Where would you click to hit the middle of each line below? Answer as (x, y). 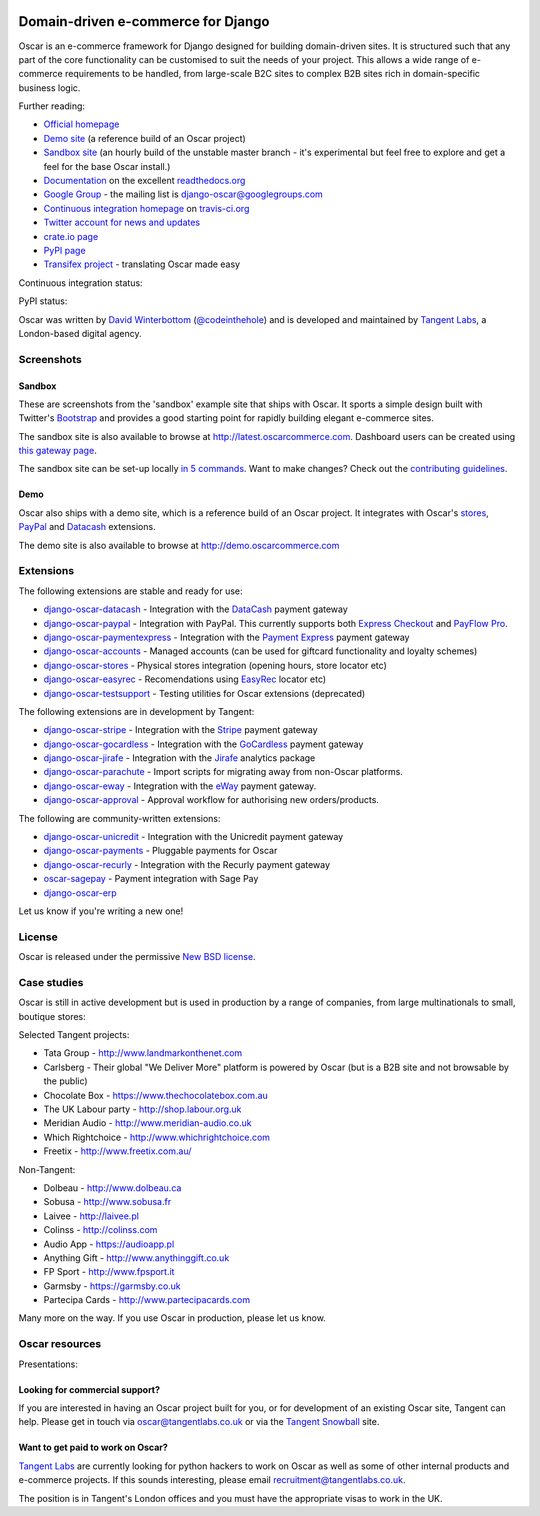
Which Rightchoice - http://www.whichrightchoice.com (156, 1137)
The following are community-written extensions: (119, 818)
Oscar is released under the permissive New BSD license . (137, 957)
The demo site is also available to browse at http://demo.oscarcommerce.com (179, 545)
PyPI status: (43, 301)
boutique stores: (52, 1016)
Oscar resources (60, 1344)
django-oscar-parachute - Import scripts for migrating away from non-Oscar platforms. (223, 772)
